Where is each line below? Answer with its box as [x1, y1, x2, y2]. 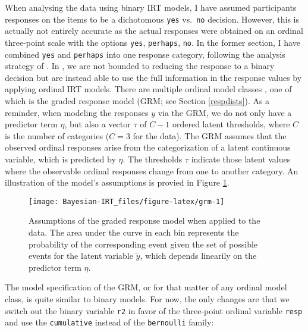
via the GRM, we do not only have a [158, 106, 292, 118]
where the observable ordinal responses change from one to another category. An [5, 164, 298, 177]
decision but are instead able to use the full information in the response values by [5, 71, 302, 83]
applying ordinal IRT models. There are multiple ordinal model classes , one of [5, 83, 292, 95]
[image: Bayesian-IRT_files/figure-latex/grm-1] [29, 197, 225, 206]
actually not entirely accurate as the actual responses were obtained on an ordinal [5, 24, 303, 37]
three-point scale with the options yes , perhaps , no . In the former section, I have [5, 36, 300, 48]
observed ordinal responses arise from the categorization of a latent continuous [5, 141, 291, 154]
